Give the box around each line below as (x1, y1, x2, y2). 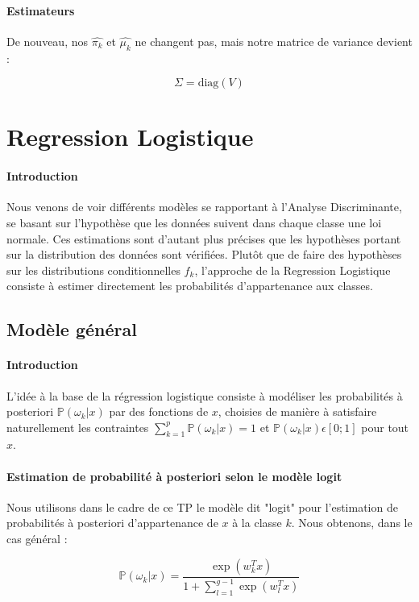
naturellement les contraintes (6, 418, 149, 435)
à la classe (232, 514, 282, 531)
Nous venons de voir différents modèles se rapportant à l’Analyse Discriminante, (6, 198, 402, 215)
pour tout (361, 418, 409, 435)
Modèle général (6, 317, 137, 342)
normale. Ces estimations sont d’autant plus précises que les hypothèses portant (6, 230, 401, 247)
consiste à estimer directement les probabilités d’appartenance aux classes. (6, 277, 373, 294)
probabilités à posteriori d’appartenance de (6, 514, 218, 531)
